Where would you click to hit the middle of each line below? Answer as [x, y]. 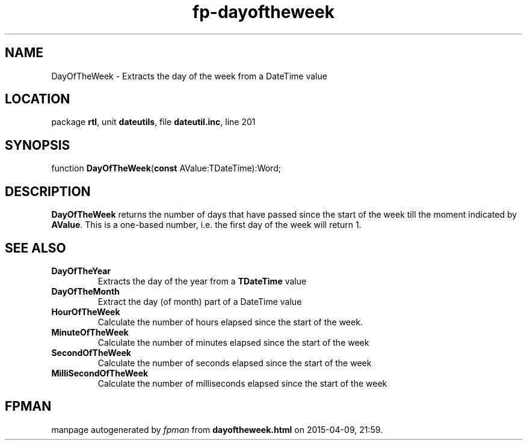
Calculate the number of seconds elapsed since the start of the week [235, 363]
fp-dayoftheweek [263, 12]
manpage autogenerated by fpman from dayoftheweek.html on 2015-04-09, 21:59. [217, 429]
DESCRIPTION [48, 191]
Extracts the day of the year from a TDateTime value [202, 281]
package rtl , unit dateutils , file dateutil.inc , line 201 [153, 122]
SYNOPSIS [38, 145]
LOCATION [38, 99]
